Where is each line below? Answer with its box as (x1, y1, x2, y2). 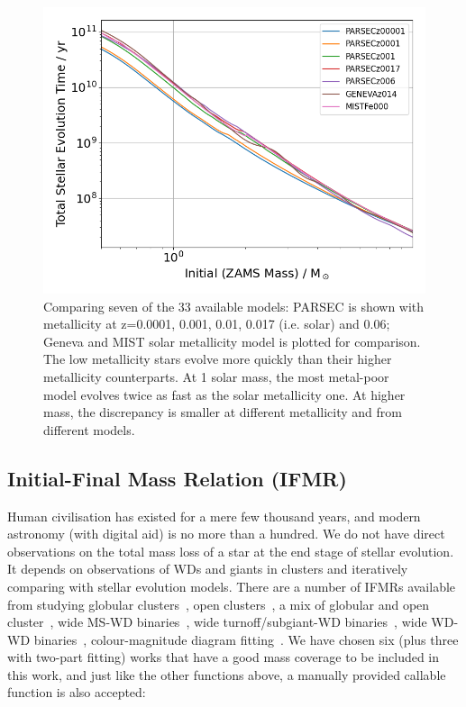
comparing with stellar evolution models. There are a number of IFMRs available (7, 576, 456, 595)
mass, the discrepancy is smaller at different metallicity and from (43, 403, 402, 421)
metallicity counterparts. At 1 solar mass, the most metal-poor (43, 367, 389, 385)
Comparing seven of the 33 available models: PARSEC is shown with (43, 296, 425, 315)
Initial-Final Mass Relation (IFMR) (7, 464, 347, 492)
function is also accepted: (7, 683, 146, 702)
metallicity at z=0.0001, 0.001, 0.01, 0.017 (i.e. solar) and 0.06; (43, 314, 390, 333)
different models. (43, 420, 135, 439)
